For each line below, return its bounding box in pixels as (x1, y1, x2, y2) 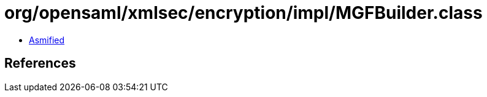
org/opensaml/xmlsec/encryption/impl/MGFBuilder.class (4, 2, 483, 23)
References (4, 56, 76, 71)
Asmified (29, 34, 65, 45)
